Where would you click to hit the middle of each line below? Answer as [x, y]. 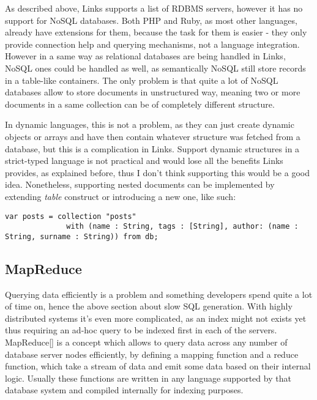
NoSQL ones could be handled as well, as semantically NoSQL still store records [155, 68]
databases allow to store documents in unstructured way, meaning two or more [153, 92]
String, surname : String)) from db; [82, 236]
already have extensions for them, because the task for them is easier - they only [156, 32]
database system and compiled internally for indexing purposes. [124, 390]
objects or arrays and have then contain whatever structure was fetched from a [153, 136]
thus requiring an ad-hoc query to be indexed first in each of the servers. [141, 330]
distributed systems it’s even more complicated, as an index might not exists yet [156, 318]
